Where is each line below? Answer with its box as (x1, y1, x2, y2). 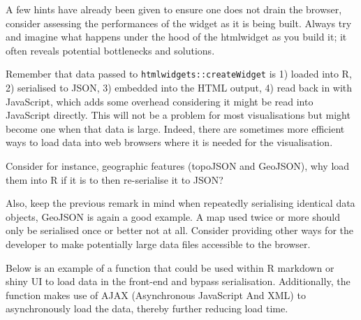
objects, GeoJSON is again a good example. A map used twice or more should (6, 209, 340, 224)
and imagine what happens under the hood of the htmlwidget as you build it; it (6, 29, 347, 44)
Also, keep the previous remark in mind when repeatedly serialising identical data (6, 196, 355, 210)
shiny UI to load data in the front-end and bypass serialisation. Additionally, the (6, 274, 351, 289)
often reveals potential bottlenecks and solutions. (6, 43, 215, 57)
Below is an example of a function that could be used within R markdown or (6, 260, 334, 275)
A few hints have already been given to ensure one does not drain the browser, (6, 2, 342, 16)
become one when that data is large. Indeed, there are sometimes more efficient (6, 121, 345, 136)
